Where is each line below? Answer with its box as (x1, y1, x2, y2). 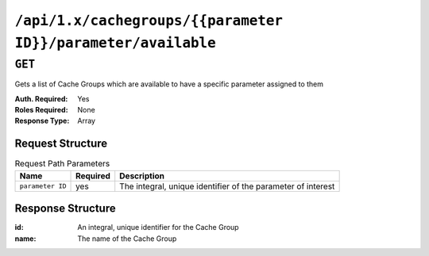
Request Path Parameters (14, 159, 110, 170)
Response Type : (14, 116, 70, 126)
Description (119, 170, 164, 181)
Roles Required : (14, 105, 68, 114)
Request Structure (14, 137, 108, 151)
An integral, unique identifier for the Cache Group (77, 223, 239, 232)
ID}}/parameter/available (14, 34, 216, 52)
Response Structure (14, 202, 116, 216)
